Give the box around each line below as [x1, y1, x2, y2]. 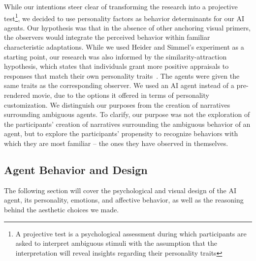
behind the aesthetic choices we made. [4, 204, 119, 214]
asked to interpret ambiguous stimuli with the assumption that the [15, 238, 217, 248]
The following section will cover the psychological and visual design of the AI [4, 185, 237, 195]
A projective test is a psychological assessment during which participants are [15, 228, 247, 238]
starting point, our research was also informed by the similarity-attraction [4, 51, 227, 61]
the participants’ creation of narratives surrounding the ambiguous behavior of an [4, 118, 251, 129]
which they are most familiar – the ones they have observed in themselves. [4, 138, 228, 148]
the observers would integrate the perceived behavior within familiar [4, 32, 210, 42]
